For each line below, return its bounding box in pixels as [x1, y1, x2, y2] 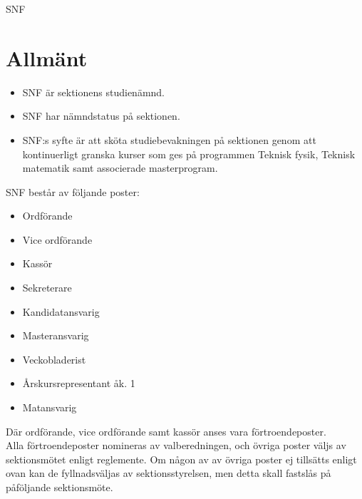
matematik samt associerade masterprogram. [22, 160, 218, 175]
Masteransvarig [22, 328, 89, 343]
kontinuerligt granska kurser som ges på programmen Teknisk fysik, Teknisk [22, 146, 356, 161]
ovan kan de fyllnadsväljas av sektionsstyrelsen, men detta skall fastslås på [6, 465, 331, 480]
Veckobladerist [22, 351, 86, 366]
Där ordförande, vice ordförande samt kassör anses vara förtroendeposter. [6, 423, 326, 438]
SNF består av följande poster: [6, 184, 140, 199]
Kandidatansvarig [22, 304, 100, 319]
